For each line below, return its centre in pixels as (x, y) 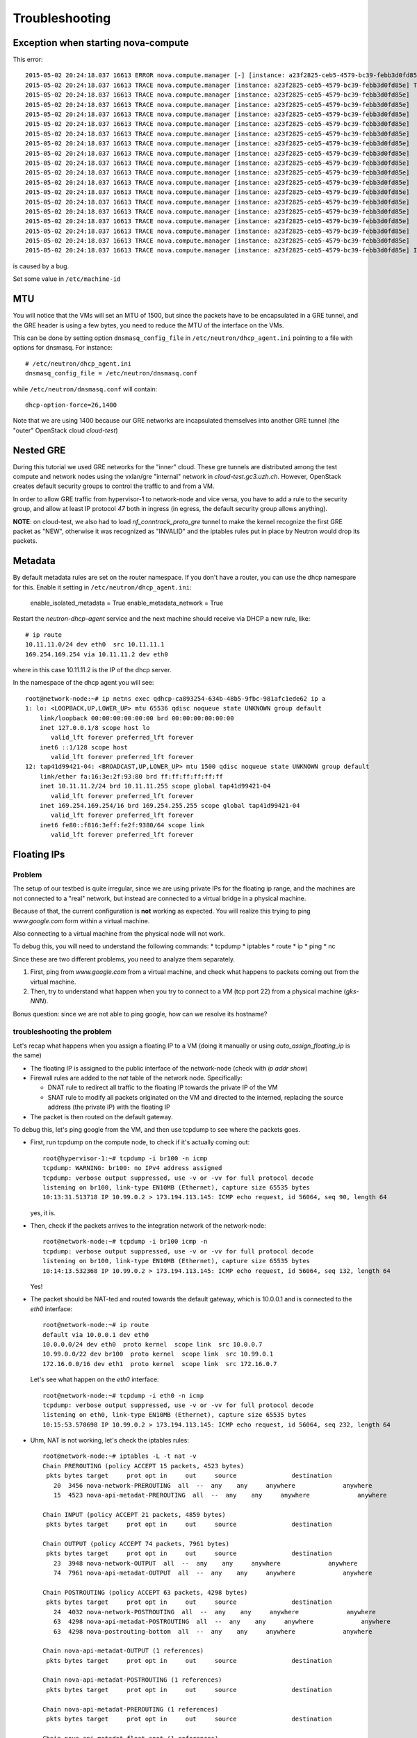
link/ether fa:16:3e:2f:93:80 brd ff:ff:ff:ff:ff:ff (131, 776)
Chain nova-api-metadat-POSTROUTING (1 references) (132, 1680)
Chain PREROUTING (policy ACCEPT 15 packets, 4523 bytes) (144, 1466)
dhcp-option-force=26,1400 (71, 405)
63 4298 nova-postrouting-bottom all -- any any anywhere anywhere (213, 1631)
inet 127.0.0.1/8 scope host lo (95, 728)
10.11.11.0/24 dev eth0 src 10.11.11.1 (95, 644)
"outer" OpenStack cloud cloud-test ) (65, 430)
